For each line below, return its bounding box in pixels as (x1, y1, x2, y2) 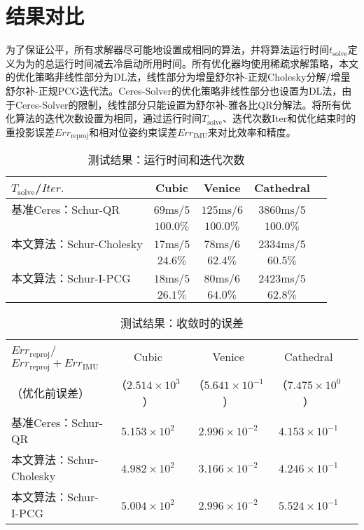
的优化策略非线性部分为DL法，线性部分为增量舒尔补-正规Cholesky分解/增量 (6, 69, 351, 84)
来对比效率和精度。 (207, 124, 296, 139)
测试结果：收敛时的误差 (120, 315, 244, 332)
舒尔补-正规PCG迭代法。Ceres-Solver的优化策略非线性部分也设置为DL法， (6, 83, 342, 97)
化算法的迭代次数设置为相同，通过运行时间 (6, 111, 202, 125)
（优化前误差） (11, 385, 90, 402)
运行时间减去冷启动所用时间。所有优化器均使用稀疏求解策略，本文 (54, 55, 358, 70)
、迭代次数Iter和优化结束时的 (222, 111, 356, 125)
